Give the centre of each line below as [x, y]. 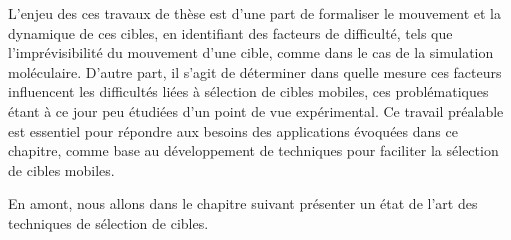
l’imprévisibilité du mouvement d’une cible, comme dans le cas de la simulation [251, 52]
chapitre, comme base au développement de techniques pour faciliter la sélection [253, 150]
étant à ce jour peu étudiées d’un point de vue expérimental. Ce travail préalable [256, 110]
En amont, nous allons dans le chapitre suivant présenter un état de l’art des [243, 203]
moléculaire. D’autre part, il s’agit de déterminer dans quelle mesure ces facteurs [255, 71]
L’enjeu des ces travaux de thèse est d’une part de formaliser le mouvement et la [254, 13]
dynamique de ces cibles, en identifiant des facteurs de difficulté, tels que [230, 32]
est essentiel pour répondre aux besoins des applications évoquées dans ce [233, 130]
